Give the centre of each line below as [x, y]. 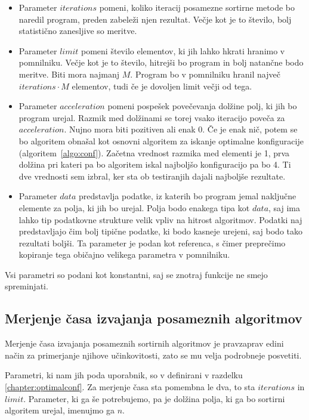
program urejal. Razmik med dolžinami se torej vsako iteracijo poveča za [152, 117]
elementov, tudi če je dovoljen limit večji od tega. [162, 86]
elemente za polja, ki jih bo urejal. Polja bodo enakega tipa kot [134, 207]
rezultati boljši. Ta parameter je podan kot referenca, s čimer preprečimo [152, 243]
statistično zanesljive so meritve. [78, 31]
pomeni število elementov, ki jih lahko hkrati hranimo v [183, 50]
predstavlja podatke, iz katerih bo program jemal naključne [187, 196]
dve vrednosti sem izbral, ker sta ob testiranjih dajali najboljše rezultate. [152, 176]
